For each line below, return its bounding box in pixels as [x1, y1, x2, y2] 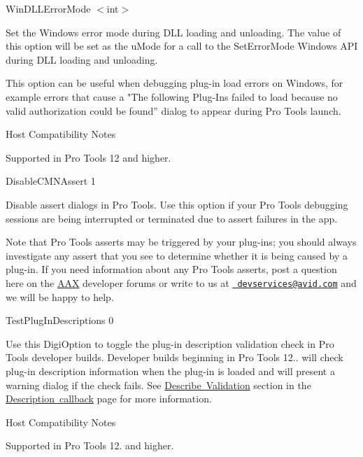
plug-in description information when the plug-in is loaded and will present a [6, 363, 335, 378]
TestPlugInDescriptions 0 [6, 313, 114, 328]
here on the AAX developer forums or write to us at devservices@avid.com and [6, 275, 357, 290]
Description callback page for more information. [6, 391, 212, 406]
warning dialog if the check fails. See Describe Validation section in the [6, 377, 311, 392]
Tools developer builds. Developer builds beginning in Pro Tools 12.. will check [6, 350, 343, 365]
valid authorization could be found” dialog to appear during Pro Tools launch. [6, 103, 341, 118]
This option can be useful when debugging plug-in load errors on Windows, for [6, 76, 343, 90]
